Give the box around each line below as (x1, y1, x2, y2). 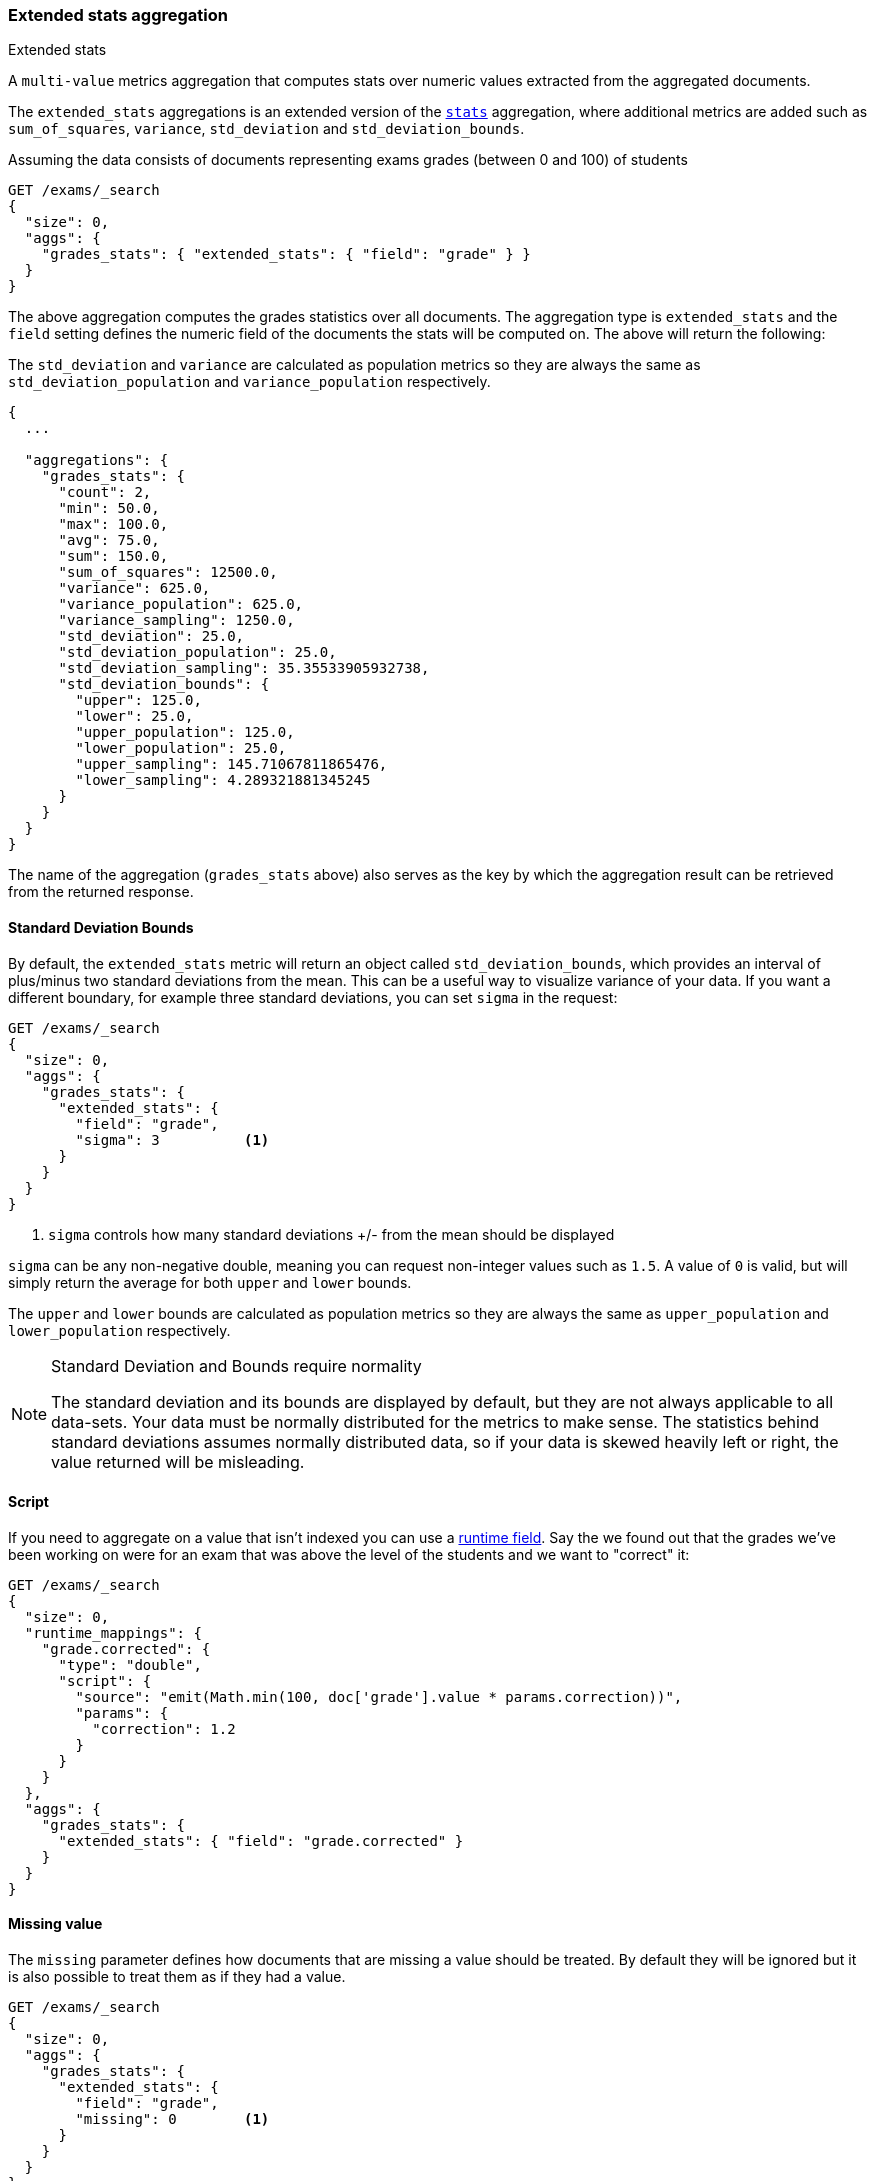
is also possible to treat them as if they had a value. (8, 1968, 346, 1986)
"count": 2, (58, 484, 152, 501)
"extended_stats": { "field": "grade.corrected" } (58, 1832, 464, 1849)
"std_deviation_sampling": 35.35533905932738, (58, 660, 430, 677)
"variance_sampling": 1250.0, (58, 612, 295, 629)
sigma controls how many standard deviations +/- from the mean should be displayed (48, 1225, 615, 1243)
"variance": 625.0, (58, 580, 211, 597)
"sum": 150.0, (58, 548, 169, 565)
